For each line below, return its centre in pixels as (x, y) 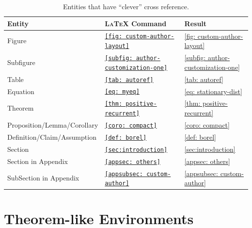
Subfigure (21, 62)
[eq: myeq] (122, 92)
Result (196, 23)
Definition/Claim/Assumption (52, 137)
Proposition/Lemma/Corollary (53, 124)
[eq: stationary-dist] (213, 91)
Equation (21, 91)
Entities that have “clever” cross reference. (126, 6)
